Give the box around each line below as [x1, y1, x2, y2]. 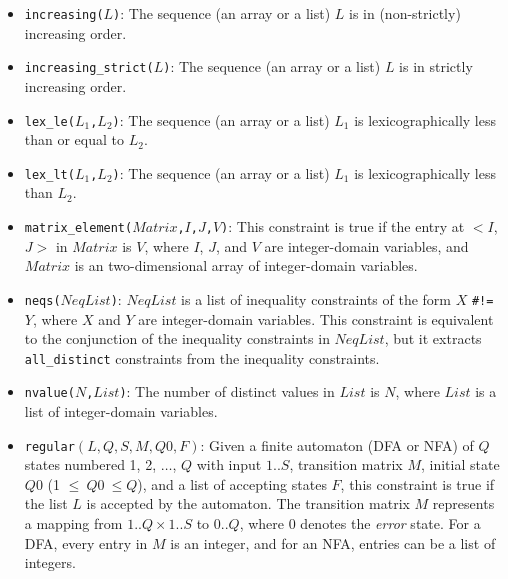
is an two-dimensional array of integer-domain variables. [74, 255, 418, 276]
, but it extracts [384, 328, 482, 349]
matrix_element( [24, 221, 133, 235]
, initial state [420, 454, 500, 475]
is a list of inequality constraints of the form [181, 288, 452, 309]
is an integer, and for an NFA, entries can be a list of [170, 532, 496, 553]
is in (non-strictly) [349, 3, 461, 23]
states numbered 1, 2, [24, 454, 157, 475]
